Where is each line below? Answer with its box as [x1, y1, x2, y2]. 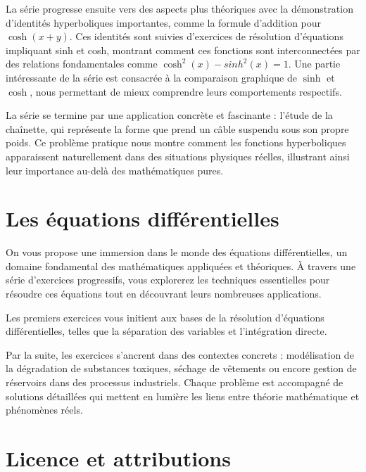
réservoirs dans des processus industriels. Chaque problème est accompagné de [6, 375, 343, 389]
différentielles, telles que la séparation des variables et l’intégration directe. [6, 324, 327, 338]
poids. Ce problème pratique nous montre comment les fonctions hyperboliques [6, 135, 346, 150]
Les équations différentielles [6, 204, 279, 233]
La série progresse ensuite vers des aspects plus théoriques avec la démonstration [6, 1, 353, 15]
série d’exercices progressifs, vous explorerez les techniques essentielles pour [6, 272, 330, 287]
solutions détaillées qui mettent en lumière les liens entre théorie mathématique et [6, 388, 360, 403]
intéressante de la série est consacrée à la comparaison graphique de [6, 70, 297, 84]
